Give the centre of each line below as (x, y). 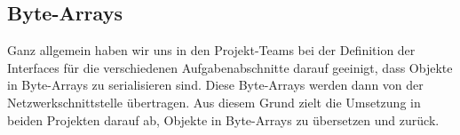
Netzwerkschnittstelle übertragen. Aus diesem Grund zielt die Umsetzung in (214, 102)
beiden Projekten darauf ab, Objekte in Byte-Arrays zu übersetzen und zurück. (223, 119)
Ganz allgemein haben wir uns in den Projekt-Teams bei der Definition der (211, 50)
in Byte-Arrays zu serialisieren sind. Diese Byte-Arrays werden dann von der (215, 85)
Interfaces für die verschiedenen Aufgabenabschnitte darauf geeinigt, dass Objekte (230, 67)
